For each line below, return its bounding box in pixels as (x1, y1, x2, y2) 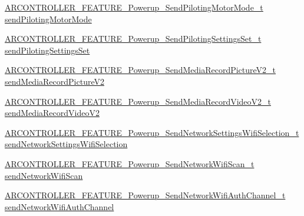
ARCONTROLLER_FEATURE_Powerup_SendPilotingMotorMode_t (5, 1, 263, 13)
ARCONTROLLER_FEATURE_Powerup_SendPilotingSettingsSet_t (5, 32, 262, 45)
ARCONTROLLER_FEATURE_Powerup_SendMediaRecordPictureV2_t (5, 64, 276, 76)
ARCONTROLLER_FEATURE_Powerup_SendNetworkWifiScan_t (5, 157, 255, 170)
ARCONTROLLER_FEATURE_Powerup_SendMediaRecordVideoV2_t (5, 95, 272, 107)
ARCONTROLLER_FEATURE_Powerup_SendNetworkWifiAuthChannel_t (5, 189, 286, 201)
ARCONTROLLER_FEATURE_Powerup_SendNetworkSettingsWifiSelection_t (5, 126, 299, 138)
